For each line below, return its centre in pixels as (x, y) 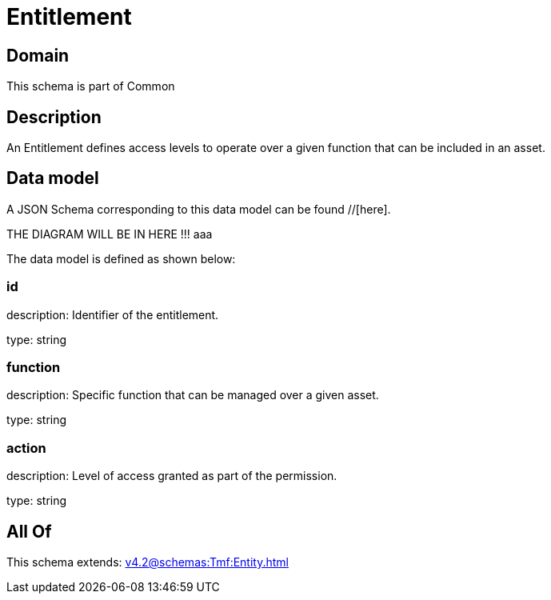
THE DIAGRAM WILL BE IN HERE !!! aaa (110, 234)
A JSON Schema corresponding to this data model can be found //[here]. (199, 209)
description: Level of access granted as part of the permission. (172, 476)
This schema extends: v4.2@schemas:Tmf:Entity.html (148, 562)
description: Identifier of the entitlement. (113, 314)
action (26, 448)
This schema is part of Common (91, 86)
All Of (29, 531)
